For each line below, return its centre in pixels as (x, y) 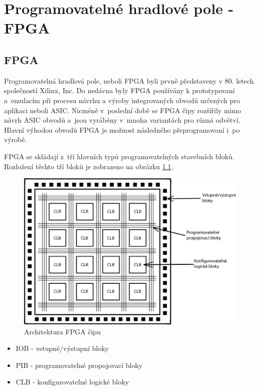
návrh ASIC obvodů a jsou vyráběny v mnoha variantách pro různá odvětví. (122, 120)
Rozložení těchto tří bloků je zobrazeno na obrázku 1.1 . (89, 166)
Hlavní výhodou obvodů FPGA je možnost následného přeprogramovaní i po (122, 129)
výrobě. (15, 139)
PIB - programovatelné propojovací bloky (79, 365)
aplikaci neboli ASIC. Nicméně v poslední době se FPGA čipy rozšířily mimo (123, 110)
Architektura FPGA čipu (62, 331)
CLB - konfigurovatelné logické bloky (72, 382)
